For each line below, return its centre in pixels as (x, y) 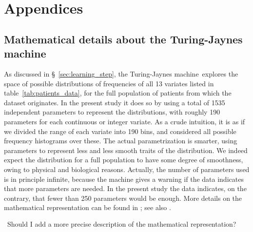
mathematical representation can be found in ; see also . (88, 207)
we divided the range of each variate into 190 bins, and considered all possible (120, 131)
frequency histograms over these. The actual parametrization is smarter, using (121, 141)
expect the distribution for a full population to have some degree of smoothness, (124, 160)
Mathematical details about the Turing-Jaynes (123, 39)
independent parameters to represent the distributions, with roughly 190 (112, 112)
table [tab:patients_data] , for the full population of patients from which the (118, 93)
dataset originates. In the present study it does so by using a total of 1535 (115, 102)
